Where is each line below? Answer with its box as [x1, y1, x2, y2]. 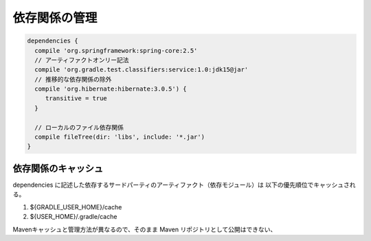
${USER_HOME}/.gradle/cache [30, 213, 117, 221]
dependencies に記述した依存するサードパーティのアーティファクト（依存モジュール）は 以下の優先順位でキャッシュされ [12, 181, 357, 189]
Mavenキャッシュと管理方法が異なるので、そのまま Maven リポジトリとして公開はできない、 [12, 225, 277, 233]
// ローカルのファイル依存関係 [34, 124, 124, 131]
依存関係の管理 [12, 10, 98, 25]
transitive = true [45, 95, 108, 102]
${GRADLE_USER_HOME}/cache [30, 203, 122, 211]
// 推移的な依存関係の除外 [34, 76, 112, 83]
